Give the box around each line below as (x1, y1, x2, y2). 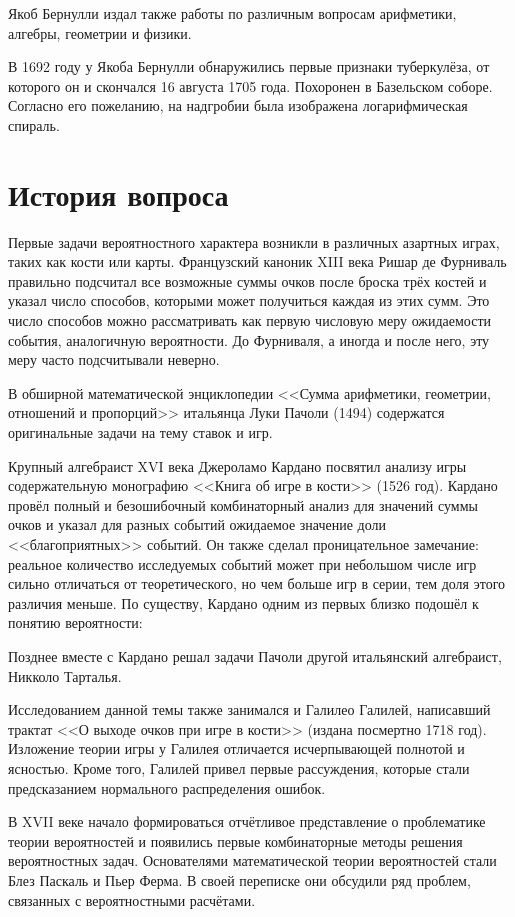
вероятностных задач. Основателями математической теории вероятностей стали (8, 850, 497, 871)
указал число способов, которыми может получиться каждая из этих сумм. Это (8, 290, 490, 311)
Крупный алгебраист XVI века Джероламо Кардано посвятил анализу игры (8, 455, 467, 476)
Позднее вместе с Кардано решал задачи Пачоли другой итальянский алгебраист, (8, 645, 502, 666)
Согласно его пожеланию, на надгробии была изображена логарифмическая (8, 95, 468, 116)
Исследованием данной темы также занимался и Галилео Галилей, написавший (8, 699, 491, 720)
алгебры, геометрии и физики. (8, 22, 192, 43)
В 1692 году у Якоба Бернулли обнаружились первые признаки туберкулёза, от (8, 56, 490, 77)
